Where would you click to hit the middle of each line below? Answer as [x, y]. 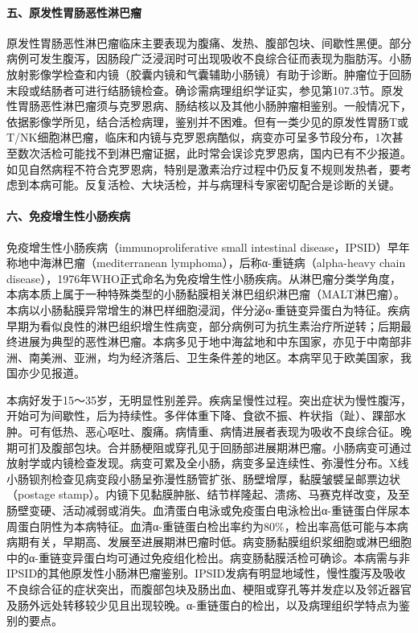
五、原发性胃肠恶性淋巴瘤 [74, 12]
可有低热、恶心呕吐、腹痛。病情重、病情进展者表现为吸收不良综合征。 [214, 432]
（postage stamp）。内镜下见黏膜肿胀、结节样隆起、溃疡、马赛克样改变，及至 [208, 494]
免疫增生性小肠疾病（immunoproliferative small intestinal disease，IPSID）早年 [208, 247]
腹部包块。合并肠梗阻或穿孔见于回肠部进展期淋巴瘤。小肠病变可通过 [231, 447]
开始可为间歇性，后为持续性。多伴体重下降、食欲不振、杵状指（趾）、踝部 [201, 415]
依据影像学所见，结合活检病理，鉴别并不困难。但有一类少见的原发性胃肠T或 [208, 121]
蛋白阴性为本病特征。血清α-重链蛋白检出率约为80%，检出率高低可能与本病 [213, 526]
